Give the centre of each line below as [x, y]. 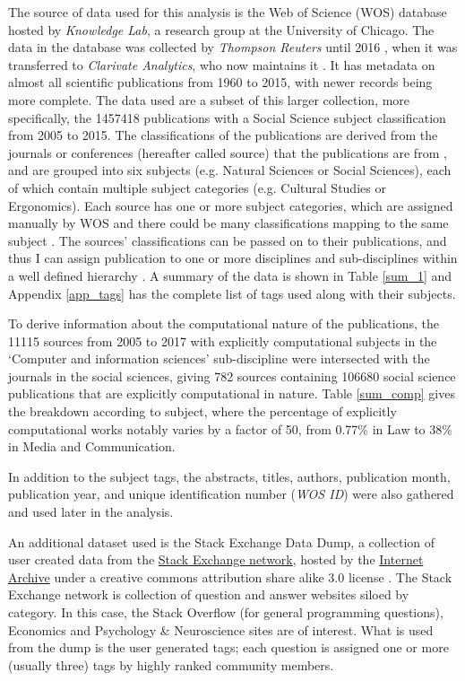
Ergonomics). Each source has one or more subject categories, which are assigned [231, 205]
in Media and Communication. [92, 446]
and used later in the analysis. [91, 512]
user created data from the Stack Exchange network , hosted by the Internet [216, 559]
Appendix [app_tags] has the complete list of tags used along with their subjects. [232, 293]
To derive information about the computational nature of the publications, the [224, 323]
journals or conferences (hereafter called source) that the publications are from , [228, 152]
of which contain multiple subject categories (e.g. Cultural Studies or [197, 187]
